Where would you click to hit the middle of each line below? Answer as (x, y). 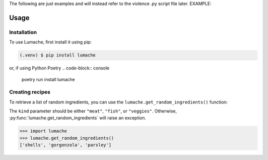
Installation (23, 32)
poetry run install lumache (48, 79)
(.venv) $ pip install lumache (58, 55)
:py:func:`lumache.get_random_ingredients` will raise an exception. (78, 118)
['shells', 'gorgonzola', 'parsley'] (66, 145)
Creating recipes (30, 92)
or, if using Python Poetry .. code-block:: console (59, 68)
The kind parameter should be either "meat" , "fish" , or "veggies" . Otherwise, (93, 111)
